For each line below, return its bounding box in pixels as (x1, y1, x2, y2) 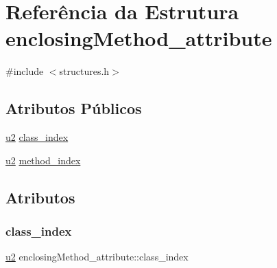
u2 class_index (5, 130, 69, 144)
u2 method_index (5, 153, 81, 167)
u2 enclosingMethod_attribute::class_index (5, 249, 189, 264)
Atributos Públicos (5, 98, 142, 119)
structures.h (59, 64, 110, 78)
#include (5, 64, 44, 78)
